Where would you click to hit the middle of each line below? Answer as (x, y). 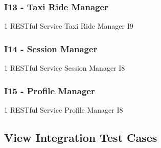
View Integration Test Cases (81, 137)
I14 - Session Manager (51, 48)
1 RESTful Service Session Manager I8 (65, 68)
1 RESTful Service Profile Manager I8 (64, 109)
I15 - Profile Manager (50, 90)
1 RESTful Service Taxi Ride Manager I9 (69, 26)
